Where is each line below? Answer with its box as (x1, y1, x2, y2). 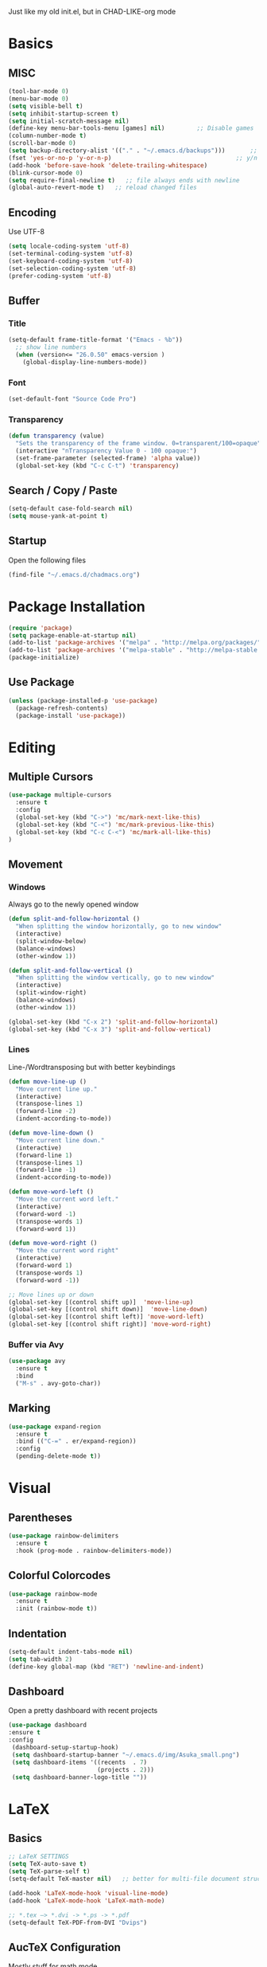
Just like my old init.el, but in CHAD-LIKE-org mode (8, 7, 176, 16)
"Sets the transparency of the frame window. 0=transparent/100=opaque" (15, 439, 261, 447)
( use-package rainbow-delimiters (8, 1532, 119, 1540)
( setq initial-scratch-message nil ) (8, 117, 130, 125)
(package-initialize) (8, 653, 80, 662)
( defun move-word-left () (8, 1188, 94, 1196)
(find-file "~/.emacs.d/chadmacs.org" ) (8, 570, 141, 578)
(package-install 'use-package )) (15, 711, 126, 719)
